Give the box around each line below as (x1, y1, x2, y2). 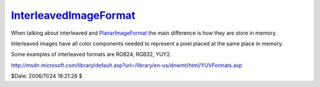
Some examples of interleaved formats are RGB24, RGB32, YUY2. (11, 51, 172, 58)
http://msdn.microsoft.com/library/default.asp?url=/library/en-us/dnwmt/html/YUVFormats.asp (11, 62, 242, 69)
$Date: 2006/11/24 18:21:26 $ (11, 72, 82, 79)
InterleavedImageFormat (11, 9, 136, 22)
